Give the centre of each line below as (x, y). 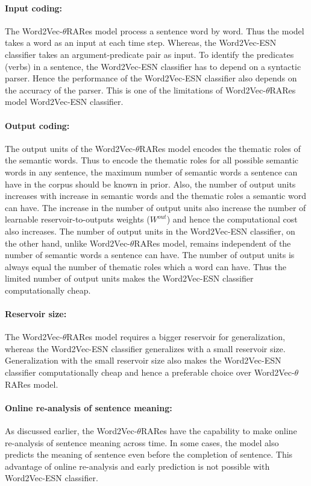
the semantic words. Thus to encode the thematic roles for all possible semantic (152, 160)
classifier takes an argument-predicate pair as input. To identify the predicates (149, 54)
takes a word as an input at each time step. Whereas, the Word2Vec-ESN (141, 43)
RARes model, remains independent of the (212, 243)
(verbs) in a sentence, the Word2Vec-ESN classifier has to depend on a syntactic (153, 66)
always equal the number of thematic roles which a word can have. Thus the (146, 266)
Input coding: (34, 8)
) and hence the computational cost (232, 219)
